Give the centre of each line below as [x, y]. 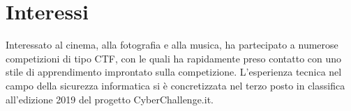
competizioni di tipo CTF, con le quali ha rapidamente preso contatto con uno [174, 58]
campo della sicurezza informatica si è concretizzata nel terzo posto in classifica [175, 85]
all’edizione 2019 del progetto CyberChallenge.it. [110, 99]
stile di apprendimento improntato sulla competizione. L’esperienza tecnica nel [174, 72]
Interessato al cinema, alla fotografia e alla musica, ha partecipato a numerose [172, 45]
